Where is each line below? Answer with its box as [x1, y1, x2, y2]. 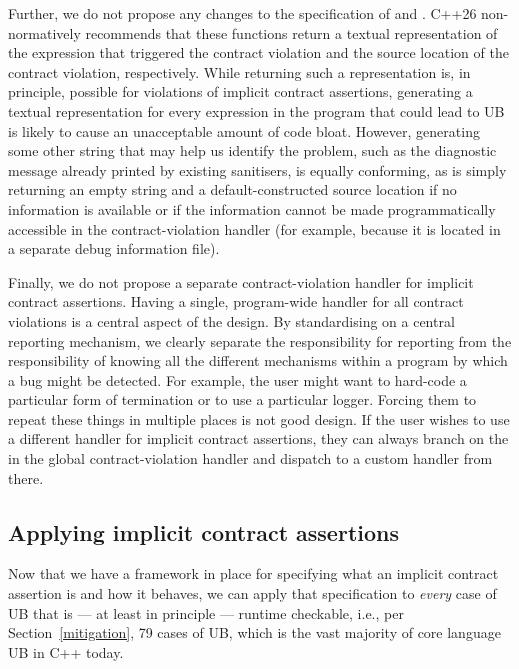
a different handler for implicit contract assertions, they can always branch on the [8, 428, 509, 449]
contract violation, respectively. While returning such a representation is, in [8, 61, 471, 82]
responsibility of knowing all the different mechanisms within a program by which [8, 350, 508, 371]
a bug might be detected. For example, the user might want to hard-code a [8, 369, 467, 390]
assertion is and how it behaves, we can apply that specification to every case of [8, 583, 497, 604]
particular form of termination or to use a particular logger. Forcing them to [8, 389, 477, 410]
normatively [8, 22, 81, 43]
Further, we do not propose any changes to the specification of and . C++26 [8, 3, 477, 23]
